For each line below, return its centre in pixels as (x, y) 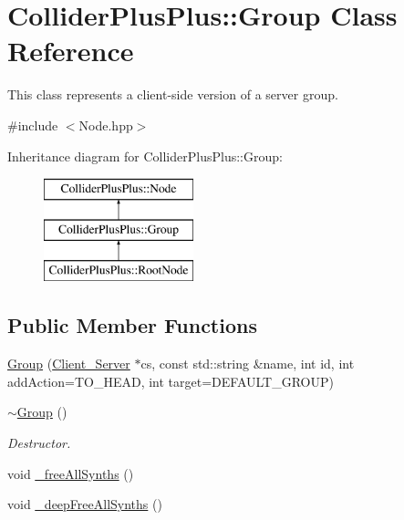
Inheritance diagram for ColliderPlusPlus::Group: (145, 156)
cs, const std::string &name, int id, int (248, 364)
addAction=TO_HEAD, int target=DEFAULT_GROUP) (171, 381)
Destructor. (39, 443)
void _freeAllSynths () (71, 473)
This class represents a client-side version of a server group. (173, 94)
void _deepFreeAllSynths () (85, 504)
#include (33, 125)
